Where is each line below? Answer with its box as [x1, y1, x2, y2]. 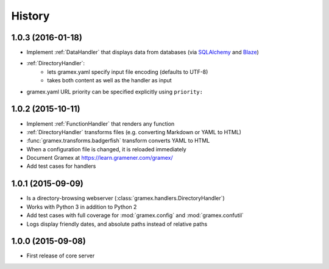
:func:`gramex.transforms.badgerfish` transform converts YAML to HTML [26, 137, 210, 145]
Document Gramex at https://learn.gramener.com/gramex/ [26, 154, 173, 162]
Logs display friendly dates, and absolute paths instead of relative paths [26, 220, 208, 228]
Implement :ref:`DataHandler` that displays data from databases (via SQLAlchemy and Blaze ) [26, 49, 259, 56]
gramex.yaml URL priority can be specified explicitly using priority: [26, 88, 203, 95]
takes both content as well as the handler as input [47, 77, 172, 84]
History [11, 9, 50, 23]
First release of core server [26, 252, 95, 259]
